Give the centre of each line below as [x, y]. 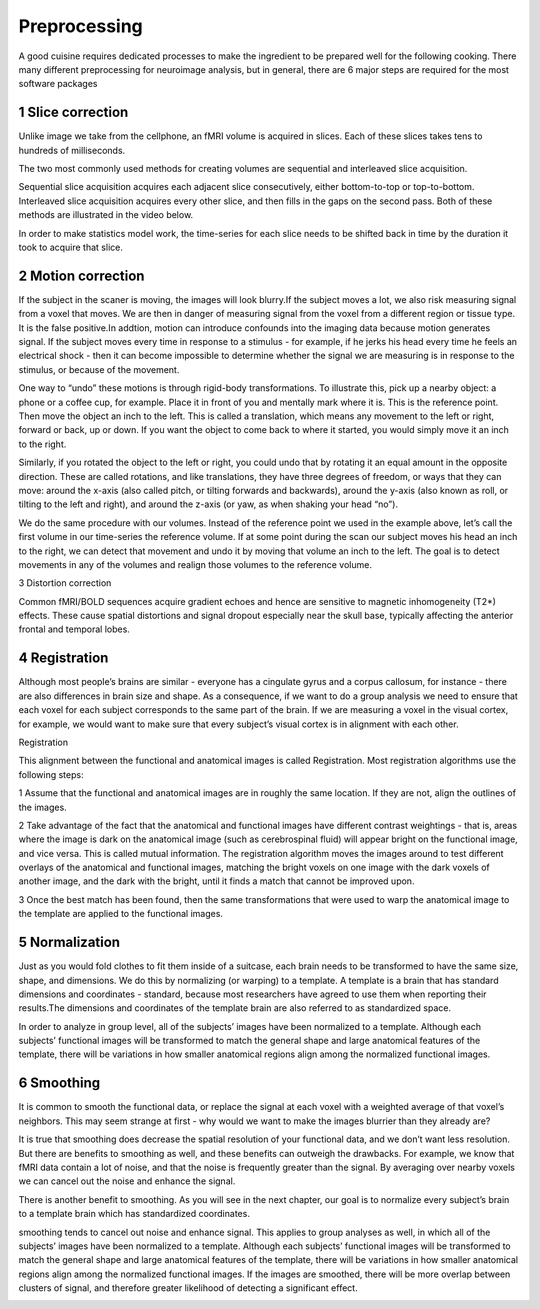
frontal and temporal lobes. [74, 629]
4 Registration [63, 658]
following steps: [51, 774]
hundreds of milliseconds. [72, 150]
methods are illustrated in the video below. [106, 215]
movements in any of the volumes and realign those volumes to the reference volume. [195, 564]
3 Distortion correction [65, 583]
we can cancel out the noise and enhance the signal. [127, 1181]
